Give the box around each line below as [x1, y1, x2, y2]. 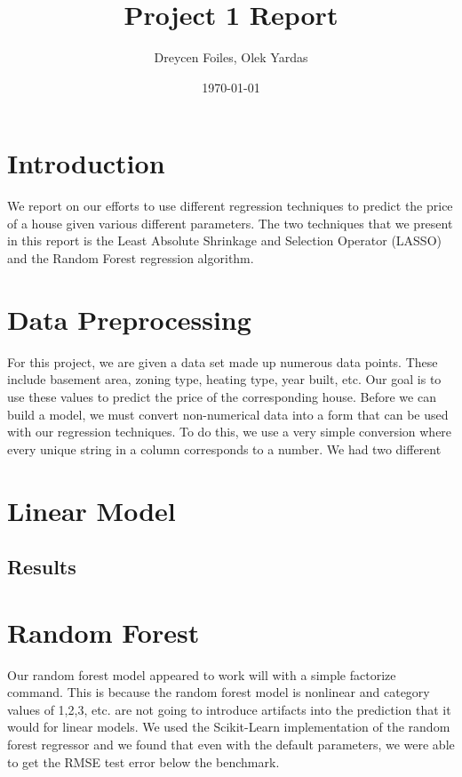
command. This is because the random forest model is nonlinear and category [7, 683, 430, 701]
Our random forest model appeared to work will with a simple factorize [7, 665, 396, 684]
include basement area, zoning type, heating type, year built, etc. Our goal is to [7, 370, 442, 388]
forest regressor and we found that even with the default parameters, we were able [7, 734, 455, 753]
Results [7, 553, 76, 581]
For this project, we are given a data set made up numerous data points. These [7, 352, 438, 371]
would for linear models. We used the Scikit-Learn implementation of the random [7, 717, 450, 736]
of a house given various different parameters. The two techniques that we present [7, 213, 453, 232]
